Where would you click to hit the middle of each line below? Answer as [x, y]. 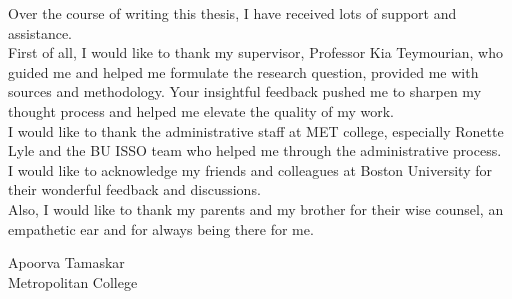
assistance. [40, 32]
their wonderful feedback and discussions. [134, 189]
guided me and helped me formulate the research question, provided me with [243, 71]
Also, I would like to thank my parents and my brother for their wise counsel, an [256, 208]
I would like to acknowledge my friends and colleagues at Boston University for [250, 169]
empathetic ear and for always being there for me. [161, 228]
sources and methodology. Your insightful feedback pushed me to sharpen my [245, 91]
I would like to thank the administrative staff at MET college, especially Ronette [256, 130]
